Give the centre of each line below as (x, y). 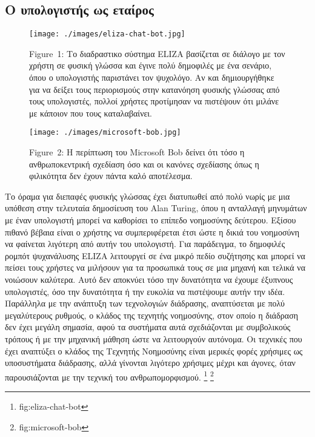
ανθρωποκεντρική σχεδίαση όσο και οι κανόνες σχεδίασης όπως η (144, 164)
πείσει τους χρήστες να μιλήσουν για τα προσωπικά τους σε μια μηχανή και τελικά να (155, 267)
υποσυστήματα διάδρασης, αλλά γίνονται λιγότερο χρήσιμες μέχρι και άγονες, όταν (150, 363)
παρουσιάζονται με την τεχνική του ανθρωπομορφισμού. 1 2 (109, 376)
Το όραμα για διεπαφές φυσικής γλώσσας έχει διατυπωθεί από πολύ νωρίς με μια (148, 196)
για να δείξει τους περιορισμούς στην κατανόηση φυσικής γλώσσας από (154, 89)
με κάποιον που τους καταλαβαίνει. (91, 113)
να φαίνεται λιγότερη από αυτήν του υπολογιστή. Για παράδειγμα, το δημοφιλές (145, 244)
